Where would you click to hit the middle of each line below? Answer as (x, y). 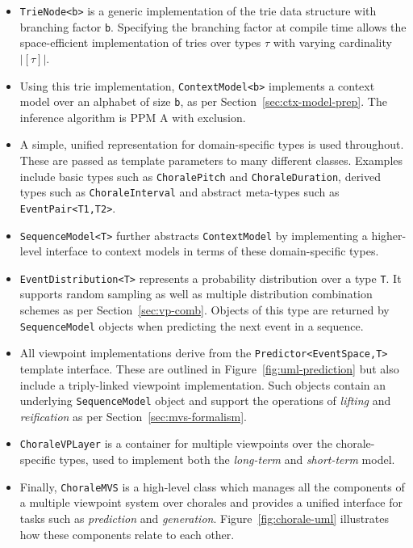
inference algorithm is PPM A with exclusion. (133, 117)
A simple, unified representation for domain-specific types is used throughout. (212, 144)
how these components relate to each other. (127, 534)
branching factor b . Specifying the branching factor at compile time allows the (213, 26)
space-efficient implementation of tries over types (140, 42)
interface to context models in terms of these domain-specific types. (212, 251)
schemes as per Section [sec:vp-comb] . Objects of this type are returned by (204, 310)
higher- (389, 235)
